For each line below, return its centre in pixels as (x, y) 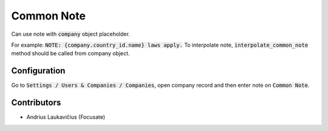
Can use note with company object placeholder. (71, 34)
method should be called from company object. (70, 53)
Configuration (38, 71)
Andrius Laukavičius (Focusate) (66, 117)
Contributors (36, 103)
